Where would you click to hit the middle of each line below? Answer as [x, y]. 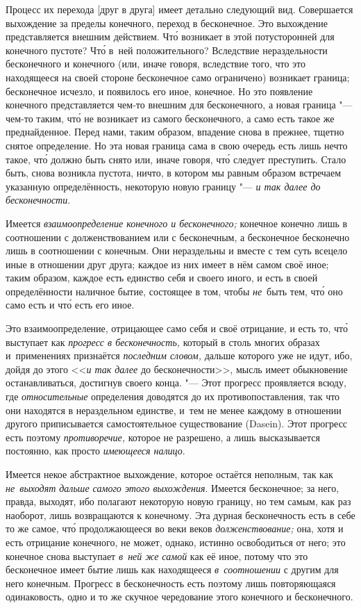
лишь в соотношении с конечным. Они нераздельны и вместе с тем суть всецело [177, 250]
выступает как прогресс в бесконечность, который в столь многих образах [163, 342]
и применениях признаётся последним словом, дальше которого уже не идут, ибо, [179, 355]
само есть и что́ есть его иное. [70, 305]
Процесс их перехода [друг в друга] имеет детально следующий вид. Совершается [179, 9]
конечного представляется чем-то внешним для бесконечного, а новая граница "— [179, 105]
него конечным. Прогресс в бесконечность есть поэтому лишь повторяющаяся [171, 583]
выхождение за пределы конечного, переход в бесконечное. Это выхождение [167, 23]
